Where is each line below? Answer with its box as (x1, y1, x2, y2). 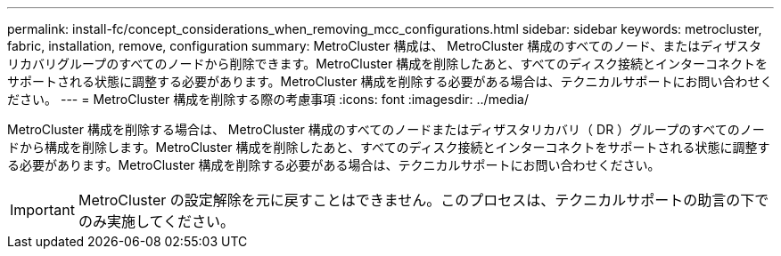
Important (10, 201, 75, 219)
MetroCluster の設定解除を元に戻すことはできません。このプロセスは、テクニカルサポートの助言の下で (78, 191, 769, 209)
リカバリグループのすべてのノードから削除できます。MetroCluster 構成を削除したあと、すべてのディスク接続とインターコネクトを (7, 56, 769, 71)
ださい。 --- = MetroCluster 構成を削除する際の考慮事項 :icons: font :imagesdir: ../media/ (7, 92, 529, 107)
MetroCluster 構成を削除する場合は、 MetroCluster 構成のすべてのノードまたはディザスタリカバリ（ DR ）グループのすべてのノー (7, 122, 765, 137)
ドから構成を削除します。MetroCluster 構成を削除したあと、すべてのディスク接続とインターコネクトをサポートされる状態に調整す (7, 140, 770, 155)
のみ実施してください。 (78, 212, 235, 230)
